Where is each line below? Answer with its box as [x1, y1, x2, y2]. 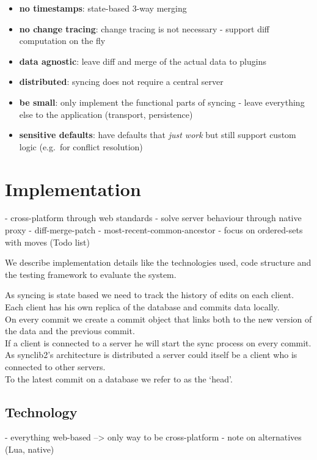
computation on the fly [19, 34, 106, 47]
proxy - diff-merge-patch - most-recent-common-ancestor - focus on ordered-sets [5, 224, 303, 236]
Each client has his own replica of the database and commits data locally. [5, 301, 280, 313]
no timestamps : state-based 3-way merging [19, 2, 187, 14]
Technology [5, 402, 78, 421]
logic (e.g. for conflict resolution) [19, 140, 143, 153]
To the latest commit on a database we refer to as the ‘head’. [5, 372, 233, 385]
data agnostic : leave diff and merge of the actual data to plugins [19, 54, 266, 67]
